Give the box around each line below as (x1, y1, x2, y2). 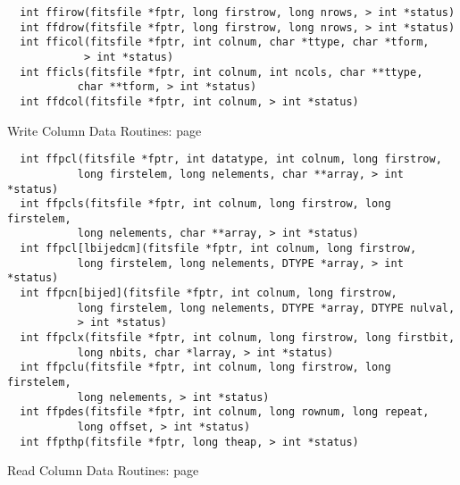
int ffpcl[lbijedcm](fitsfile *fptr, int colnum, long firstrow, (20, 242, 417, 255)
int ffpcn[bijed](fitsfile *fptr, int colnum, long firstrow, (20, 287, 397, 300)
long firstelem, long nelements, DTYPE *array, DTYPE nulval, (77, 301, 456, 314)
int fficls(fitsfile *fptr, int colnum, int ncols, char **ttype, (20, 65, 423, 79)
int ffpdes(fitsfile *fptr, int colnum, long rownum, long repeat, (20, 406, 430, 419)
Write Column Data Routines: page (7, 121, 202, 139)
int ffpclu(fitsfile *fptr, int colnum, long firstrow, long (20, 361, 391, 374)
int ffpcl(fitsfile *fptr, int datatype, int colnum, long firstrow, (20, 153, 442, 166)
